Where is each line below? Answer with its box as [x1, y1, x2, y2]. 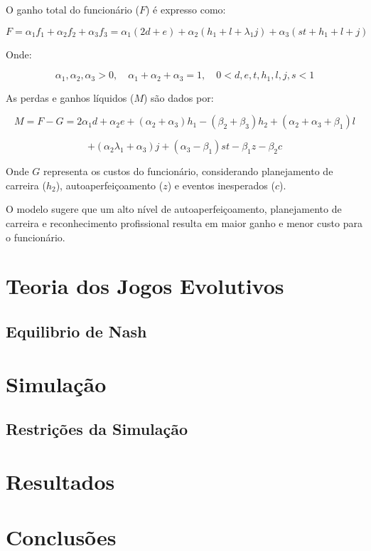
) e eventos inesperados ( [167, 177, 275, 192]
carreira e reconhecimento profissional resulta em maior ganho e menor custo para [6, 216, 362, 231]
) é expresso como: [145, 2, 226, 16]
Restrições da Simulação [6, 418, 188, 440]
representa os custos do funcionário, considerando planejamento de [43, 164, 333, 179]
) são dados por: [144, 90, 214, 105]
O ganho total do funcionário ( [6, 2, 139, 16]
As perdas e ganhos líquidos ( [6, 90, 134, 105]
